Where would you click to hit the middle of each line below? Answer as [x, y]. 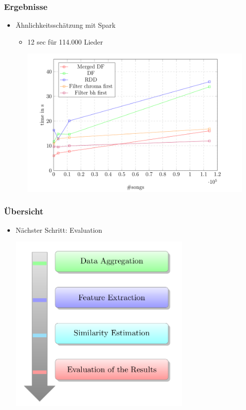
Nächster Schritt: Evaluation [59, 230]
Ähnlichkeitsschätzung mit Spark [66, 25]
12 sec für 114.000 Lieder [65, 41]
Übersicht [24, 211]
